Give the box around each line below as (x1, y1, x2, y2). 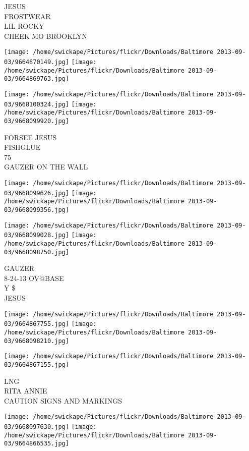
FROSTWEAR (4, 11, 51, 21)
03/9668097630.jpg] (4, 423, 69, 430)
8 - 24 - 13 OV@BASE (4, 272, 64, 283)
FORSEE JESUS (4, 132, 57, 142)
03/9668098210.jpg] (4, 337, 69, 345)
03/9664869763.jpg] (4, 75, 69, 83)
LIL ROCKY (4, 21, 44, 31)
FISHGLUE (4, 142, 41, 152)
